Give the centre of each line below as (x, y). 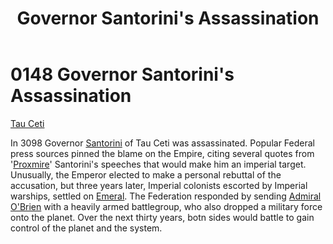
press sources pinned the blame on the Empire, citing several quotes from (162, 153)
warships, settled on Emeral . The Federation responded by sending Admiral (166, 196)
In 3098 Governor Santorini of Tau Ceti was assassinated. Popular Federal (162, 143)
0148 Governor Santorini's (122, 74)
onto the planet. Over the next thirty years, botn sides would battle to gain (162, 217)
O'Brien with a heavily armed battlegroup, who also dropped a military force (166, 206)
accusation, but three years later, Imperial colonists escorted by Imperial (159, 185)
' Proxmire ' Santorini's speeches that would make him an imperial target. (158, 164)
